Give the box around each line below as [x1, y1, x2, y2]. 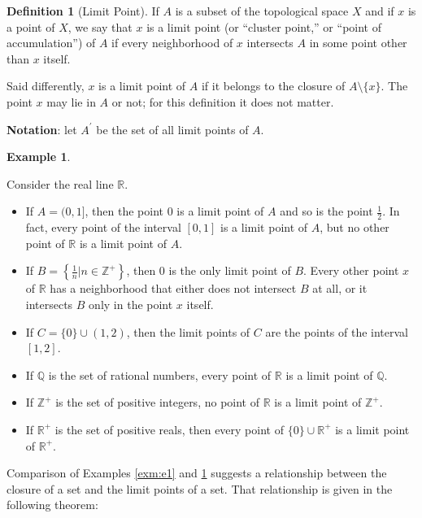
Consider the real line [7, 175, 114, 192]
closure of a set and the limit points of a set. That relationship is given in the [7, 480, 393, 497]
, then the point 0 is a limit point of [85, 202, 264, 220]
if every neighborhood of [111, 34, 233, 51]
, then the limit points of [126, 323, 250, 340]
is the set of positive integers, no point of [55, 394, 259, 411]
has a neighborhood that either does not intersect [50, 280, 297, 297]
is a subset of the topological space [175, 2, 349, 19]
